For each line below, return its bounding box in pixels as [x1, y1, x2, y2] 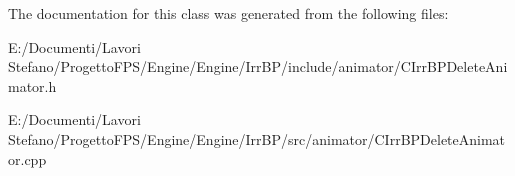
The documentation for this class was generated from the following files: [8, 3, 449, 23]
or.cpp [8, 148, 47, 169]
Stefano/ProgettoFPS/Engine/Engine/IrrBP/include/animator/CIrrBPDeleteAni [8, 56, 508, 77]
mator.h [8, 75, 57, 96]
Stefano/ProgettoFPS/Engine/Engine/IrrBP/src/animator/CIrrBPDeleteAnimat [8, 128, 506, 149]
